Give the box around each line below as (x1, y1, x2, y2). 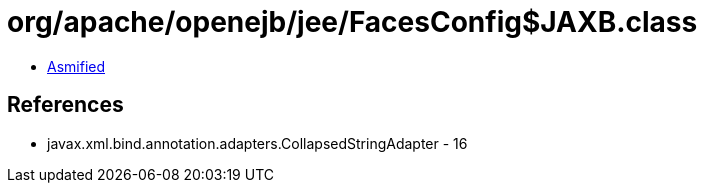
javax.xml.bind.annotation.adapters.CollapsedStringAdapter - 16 (47, 134, 468, 152)
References (7, 92, 124, 118)
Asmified (47, 57, 106, 75)
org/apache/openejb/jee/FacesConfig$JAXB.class (7, 5, 698, 39)
